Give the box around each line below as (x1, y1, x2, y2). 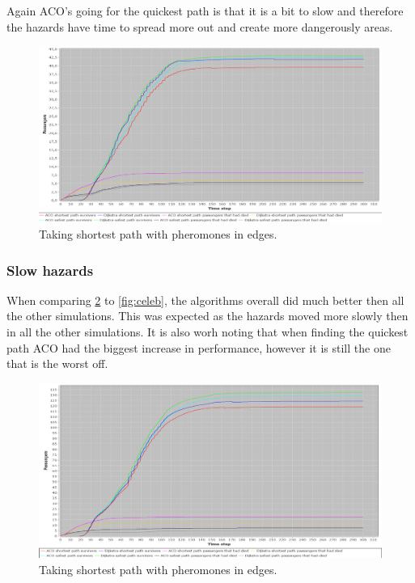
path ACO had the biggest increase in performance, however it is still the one (6, 339, 391, 356)
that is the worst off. (6, 355, 108, 372)
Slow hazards (6, 260, 94, 280)
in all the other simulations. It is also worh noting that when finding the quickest (6, 323, 409, 340)
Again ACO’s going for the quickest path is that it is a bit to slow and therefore (6, 2, 404, 19)
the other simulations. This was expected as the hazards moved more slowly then (6, 307, 409, 324)
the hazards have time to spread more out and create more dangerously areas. (6, 18, 393, 35)
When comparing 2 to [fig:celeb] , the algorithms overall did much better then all (6, 291, 404, 308)
